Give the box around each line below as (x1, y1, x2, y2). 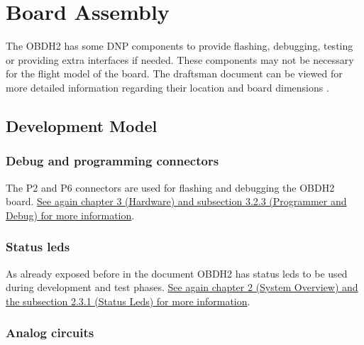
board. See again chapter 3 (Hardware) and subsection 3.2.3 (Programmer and (6, 194, 347, 209)
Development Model (6, 114, 158, 136)
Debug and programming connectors (6, 152, 219, 170)
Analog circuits (6, 324, 94, 341)
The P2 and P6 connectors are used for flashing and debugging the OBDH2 (6, 180, 335, 195)
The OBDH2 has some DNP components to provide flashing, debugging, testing (6, 38, 353, 53)
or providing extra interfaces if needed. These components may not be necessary (6, 52, 354, 67)
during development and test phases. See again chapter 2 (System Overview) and (6, 280, 358, 295)
